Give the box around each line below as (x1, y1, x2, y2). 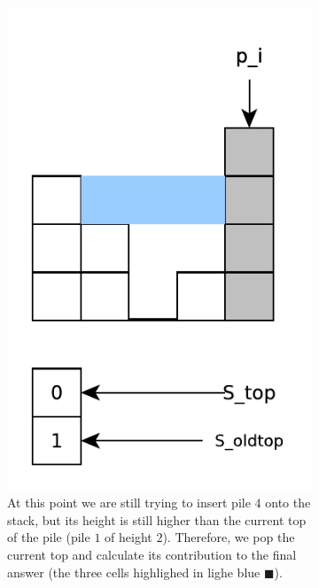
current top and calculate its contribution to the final (7, 545, 297, 563)
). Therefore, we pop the (162, 528, 295, 546)
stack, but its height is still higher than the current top (7, 510, 307, 529)
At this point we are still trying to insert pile (7, 493, 251, 512)
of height (105, 528, 152, 546)
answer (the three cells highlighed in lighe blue (7, 562, 261, 581)
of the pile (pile (7, 528, 90, 546)
